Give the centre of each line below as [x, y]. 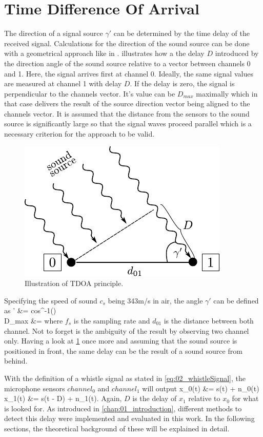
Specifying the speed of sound [51, 300]
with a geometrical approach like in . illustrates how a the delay [104, 53]
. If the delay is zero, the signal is [182, 83]
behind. [16, 361]
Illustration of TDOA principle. [74, 283]
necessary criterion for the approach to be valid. [79, 134]
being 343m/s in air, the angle [155, 300]
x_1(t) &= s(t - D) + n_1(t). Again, [63, 398]
